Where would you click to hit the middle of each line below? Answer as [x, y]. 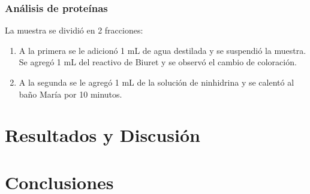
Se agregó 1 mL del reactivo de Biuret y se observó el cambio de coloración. [158, 62]
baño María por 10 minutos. [70, 94]
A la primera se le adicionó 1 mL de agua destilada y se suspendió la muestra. [162, 50]
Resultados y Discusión [103, 135]
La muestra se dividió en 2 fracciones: [74, 30]
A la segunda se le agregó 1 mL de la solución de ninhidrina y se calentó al [156, 82]
